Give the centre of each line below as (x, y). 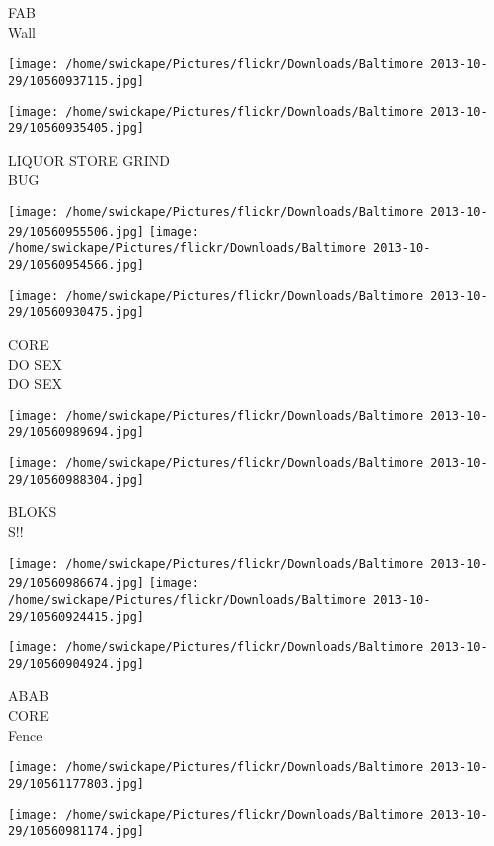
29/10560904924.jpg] (76, 663)
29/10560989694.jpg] (76, 432)
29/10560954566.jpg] (76, 264)
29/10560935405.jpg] (76, 128)
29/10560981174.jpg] (76, 831)
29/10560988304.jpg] (76, 479)
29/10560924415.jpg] (76, 616)
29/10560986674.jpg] (76, 583)
